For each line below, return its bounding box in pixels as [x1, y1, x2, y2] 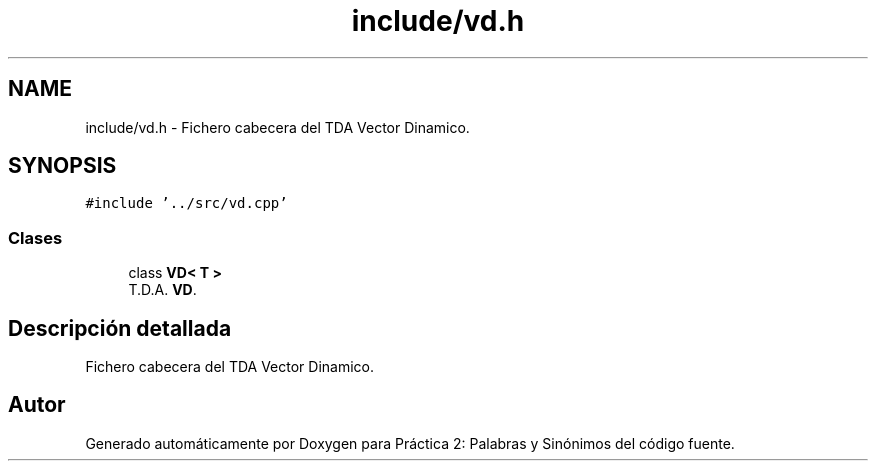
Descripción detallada [8, 315, 232, 341]
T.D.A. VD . [128, 281, 197, 299]
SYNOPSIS [8, 153, 117, 179]
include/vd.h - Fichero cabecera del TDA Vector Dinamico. [85, 118, 470, 136]
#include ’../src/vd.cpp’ [85, 195, 288, 212]
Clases [8, 227, 63, 248]
